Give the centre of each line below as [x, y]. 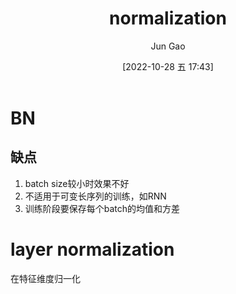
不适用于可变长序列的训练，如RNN [95, 196]
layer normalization [92, 249]
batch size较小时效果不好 [77, 183]
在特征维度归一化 [45, 278]
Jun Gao [168, 46]
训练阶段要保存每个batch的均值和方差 [102, 208]
